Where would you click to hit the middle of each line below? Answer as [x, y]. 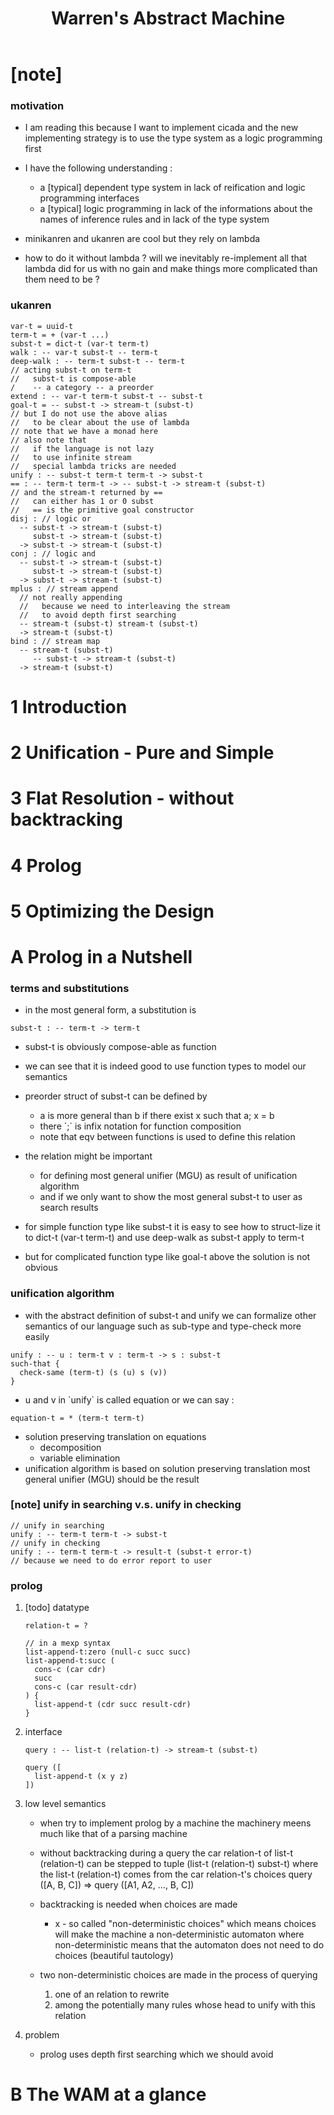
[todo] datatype [57, 1608]
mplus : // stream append [64, 588]
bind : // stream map [55, 641]
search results [69, 1208]
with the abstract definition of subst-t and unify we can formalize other [170, 1315]
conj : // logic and [53, 553]
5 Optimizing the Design [112, 911]
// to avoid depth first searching [98, 615]
